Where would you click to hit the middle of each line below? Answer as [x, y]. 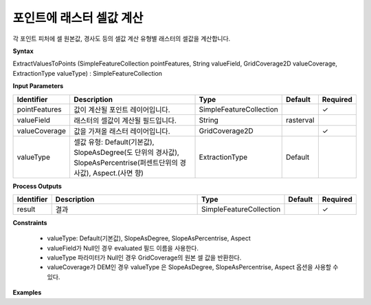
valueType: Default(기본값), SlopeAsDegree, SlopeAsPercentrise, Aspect [149, 238]
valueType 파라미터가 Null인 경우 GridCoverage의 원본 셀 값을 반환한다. [144, 257]
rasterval [300, 120]
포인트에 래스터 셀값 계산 [78, 18]
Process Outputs [37, 186]
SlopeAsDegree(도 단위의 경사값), [126, 152]
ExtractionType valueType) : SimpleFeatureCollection [88, 73]
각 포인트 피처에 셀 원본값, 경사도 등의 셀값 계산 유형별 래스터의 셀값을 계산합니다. [122, 39]
